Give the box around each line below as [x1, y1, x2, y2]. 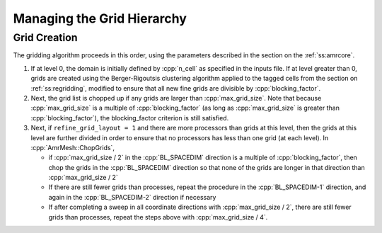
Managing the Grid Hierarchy [13, 11, 187, 26]
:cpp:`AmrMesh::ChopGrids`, [30, 143, 115, 152]
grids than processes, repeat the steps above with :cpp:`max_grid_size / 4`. [48, 212, 268, 221]
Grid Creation [13, 31, 78, 44]
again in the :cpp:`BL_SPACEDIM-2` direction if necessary [48, 193, 216, 201]
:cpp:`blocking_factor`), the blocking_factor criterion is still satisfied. [30, 113, 229, 122]
